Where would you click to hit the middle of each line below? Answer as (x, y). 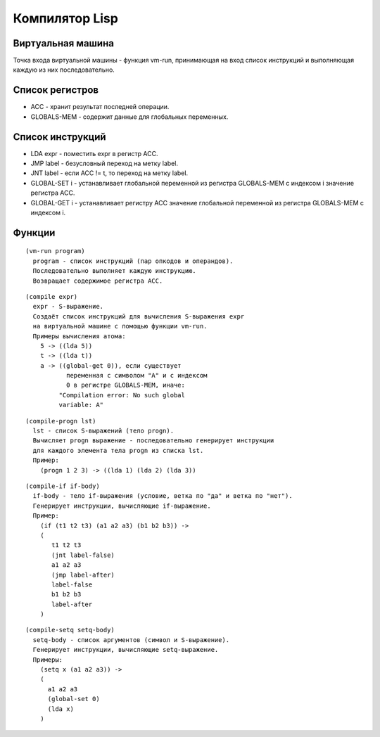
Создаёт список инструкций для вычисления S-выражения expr (139, 316)
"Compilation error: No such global (122, 395)
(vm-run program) (55, 251)
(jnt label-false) (83, 555)
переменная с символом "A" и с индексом (137, 376)
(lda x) (61, 709)
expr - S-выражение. (68, 307)
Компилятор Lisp (66, 18)
